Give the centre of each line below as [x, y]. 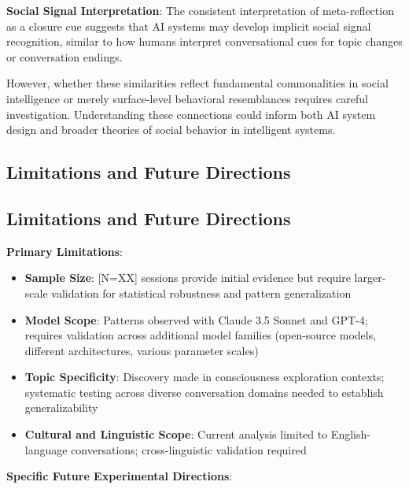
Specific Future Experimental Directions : [120, 476]
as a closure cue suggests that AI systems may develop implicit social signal [189, 26]
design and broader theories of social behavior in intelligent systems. [171, 130]
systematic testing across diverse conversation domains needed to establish [204, 392]
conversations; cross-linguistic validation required [189, 449]
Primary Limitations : [64, 251]
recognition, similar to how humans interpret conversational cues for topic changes [204, 41]
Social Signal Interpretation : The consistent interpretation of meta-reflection [200, 10]
